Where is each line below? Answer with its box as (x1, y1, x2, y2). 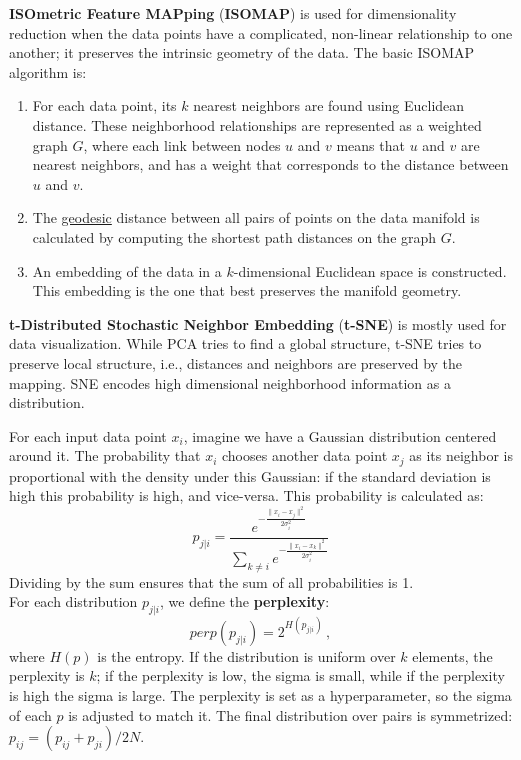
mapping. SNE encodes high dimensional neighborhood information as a (9, 372, 451, 393)
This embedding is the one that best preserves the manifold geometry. (32, 280, 462, 301)
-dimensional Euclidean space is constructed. (233, 260, 507, 281)
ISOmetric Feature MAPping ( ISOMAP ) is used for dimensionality (9, 3, 457, 23)
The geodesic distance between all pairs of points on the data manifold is (32, 207, 480, 228)
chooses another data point (221, 445, 388, 466)
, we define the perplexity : (160, 591, 330, 612)
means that (336, 134, 405, 155)
